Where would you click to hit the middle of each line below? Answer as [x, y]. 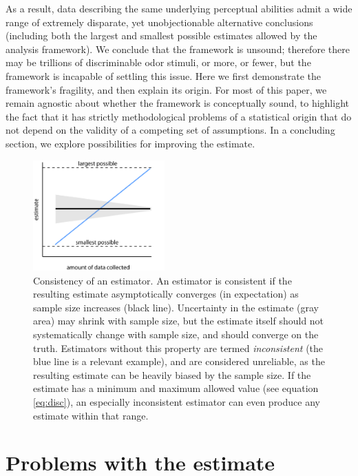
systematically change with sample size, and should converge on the [176, 334]
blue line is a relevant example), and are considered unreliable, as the [179, 361]
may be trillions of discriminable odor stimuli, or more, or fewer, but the [158, 62]
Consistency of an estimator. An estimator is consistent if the [162, 280]
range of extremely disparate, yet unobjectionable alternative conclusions [159, 22]
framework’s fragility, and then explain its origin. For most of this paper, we [166, 89]
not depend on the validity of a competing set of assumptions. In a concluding [170, 130]
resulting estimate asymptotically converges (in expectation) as [166, 294]
